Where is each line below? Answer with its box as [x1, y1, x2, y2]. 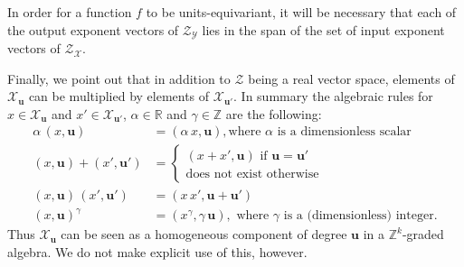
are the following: [225, 104, 322, 123]
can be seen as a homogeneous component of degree [61, 225, 347, 244]
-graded [402, 225, 444, 244]
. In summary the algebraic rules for [233, 87, 433, 106]
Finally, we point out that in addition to [7, 69, 231, 87]
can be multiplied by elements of [28, 87, 210, 106]
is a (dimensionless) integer [283, 209, 434, 223]
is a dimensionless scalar [277, 125, 412, 139]
